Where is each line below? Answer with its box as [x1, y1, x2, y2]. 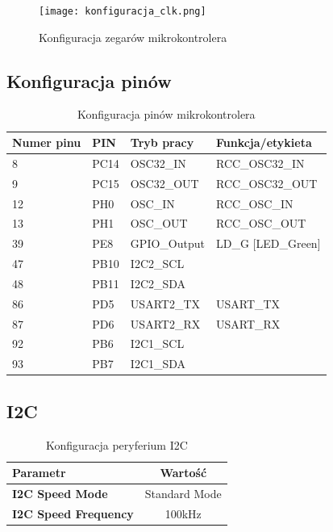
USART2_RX [130, 315, 201, 332]
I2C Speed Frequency [12, 505, 134, 522]
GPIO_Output [130, 235, 205, 252]
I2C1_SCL [130, 335, 185, 352]
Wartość [160, 464, 207, 481]
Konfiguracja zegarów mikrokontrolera [39, 28, 227, 45]
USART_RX [215, 315, 281, 332]
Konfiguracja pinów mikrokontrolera [77, 106, 256, 123]
